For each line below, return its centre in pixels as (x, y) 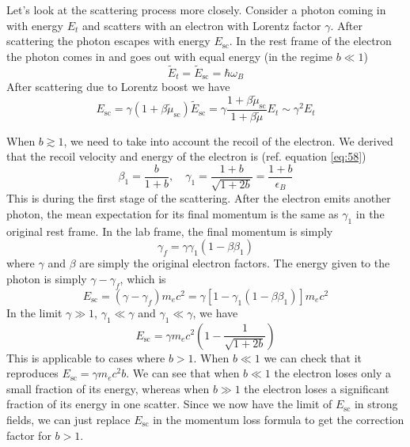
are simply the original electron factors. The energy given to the (235, 263)
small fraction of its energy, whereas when (108, 388)
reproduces (32, 373)
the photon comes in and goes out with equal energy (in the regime (170, 56)
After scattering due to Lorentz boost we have (118, 87)
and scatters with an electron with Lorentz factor (201, 25)
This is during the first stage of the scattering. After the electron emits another (199, 198)
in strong (376, 404)
